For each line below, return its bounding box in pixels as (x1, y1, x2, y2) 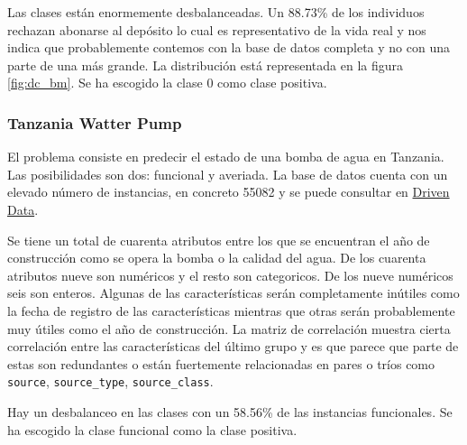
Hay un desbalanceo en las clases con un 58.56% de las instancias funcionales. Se (7, 402, 453, 421)
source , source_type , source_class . (7, 372, 214, 391)
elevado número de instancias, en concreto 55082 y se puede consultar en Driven (7, 182, 450, 201)
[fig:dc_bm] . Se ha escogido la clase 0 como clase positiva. (7, 73, 327, 92)
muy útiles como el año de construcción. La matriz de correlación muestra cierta (7, 319, 451, 338)
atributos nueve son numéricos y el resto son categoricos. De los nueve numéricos (7, 265, 453, 284)
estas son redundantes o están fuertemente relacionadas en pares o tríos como (7, 354, 435, 373)
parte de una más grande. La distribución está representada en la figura (7, 55, 404, 74)
